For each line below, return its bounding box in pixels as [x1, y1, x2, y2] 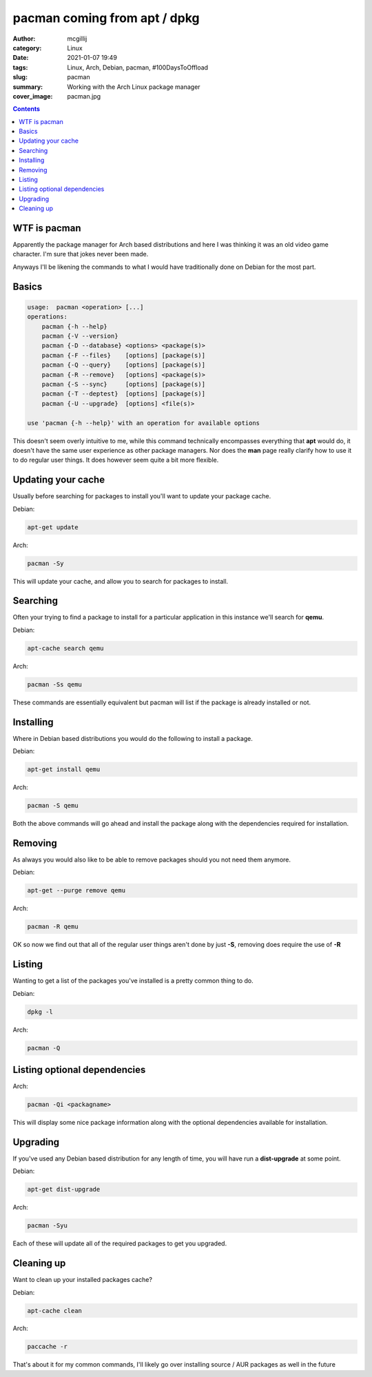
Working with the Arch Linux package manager [67, 83, 200, 91]
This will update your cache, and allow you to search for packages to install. [12, 577, 229, 585]
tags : [12, 63, 28, 72]
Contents [12, 105, 41, 113]
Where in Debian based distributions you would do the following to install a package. [12, 734, 253, 742]
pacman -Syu [27, 1222, 68, 1230]
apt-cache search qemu [27, 644, 104, 652]
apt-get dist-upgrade [27, 1185, 101, 1194]
